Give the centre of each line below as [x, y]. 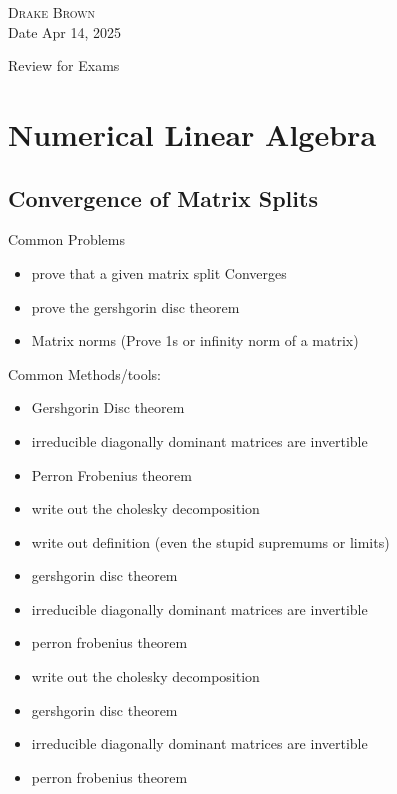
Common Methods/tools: [84, 373]
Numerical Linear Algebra [192, 133]
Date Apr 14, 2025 [65, 31]
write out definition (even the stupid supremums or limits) [210, 541]
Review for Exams [64, 65]
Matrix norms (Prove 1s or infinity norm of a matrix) [195, 340]
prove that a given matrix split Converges [159, 272]
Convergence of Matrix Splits [163, 197]
